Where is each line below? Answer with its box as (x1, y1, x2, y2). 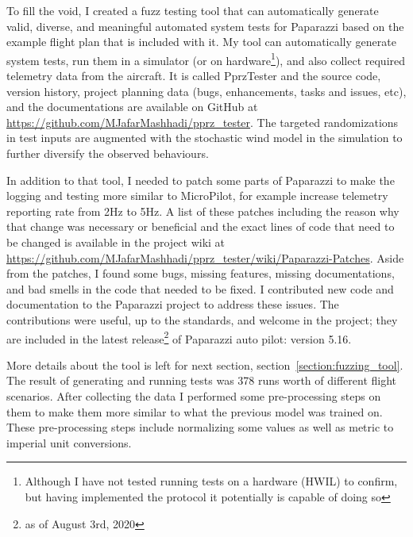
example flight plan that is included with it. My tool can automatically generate (6, 33, 396, 50)
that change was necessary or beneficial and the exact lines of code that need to (6, 218, 395, 235)
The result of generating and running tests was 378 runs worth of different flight (6, 372, 397, 389)
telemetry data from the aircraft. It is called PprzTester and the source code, (6, 67, 381, 84)
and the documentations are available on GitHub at (6, 98, 258, 115)
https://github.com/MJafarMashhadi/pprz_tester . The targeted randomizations (6, 113, 399, 130)
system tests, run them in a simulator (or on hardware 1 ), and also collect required (6, 49, 406, 68)
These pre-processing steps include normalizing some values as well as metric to (6, 419, 394, 435)
